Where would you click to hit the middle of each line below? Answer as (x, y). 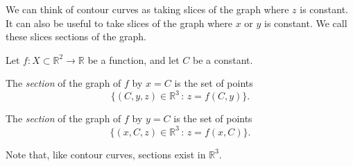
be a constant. (223, 59)
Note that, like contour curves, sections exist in (106, 154)
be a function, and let (134, 59)
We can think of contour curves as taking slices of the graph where (147, 9)
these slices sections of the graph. (76, 36)
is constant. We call (306, 23)
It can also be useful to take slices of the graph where (119, 23)
